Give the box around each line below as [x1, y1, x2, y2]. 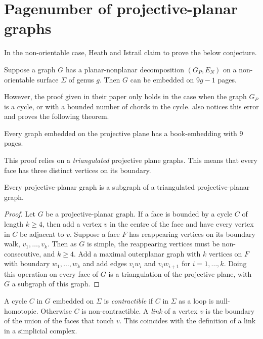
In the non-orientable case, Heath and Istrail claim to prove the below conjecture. [4, 47, 257, 58]
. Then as [47, 238, 77, 249]
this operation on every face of [4, 268, 99, 279]
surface [36, 74, 59, 84]
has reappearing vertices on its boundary [129, 228, 255, 239]
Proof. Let [4, 208, 35, 219]
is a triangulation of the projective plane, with [108, 268, 252, 279]
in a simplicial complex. [4, 325, 77, 335]
